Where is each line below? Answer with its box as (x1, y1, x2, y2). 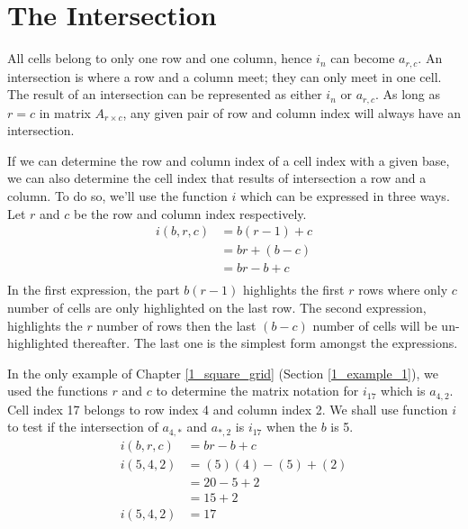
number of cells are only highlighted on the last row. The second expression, (7, 297, 427, 316)
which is (381, 381, 426, 400)
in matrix (39, 103, 91, 122)
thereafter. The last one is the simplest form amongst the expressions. (72, 333, 458, 352)
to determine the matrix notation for (156, 381, 359, 400)
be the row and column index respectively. (74, 204, 307, 223)
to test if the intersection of (7, 417, 158, 436)
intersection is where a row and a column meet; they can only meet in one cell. (7, 67, 442, 86)
